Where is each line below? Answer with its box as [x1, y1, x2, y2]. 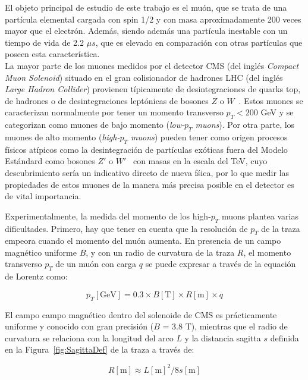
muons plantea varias [222, 209, 298, 222]
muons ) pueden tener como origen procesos [131, 130, 288, 143]
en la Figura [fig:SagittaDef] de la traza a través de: [5, 343, 194, 356]
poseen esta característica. [5, 48, 100, 60]
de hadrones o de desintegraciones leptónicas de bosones [5, 94, 209, 106]
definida [270, 331, 299, 344]
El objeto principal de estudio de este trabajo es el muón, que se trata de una [5, 1, 287, 13]
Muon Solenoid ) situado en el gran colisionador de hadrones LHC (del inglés [5, 71, 283, 83]
